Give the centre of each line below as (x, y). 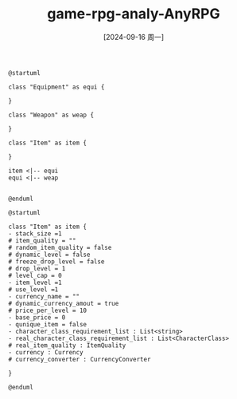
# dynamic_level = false (49, 255)
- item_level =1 (35, 282)
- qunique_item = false (48, 324)
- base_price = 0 (37, 317)
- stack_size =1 (35, 233)
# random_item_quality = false (60, 247)
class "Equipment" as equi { (56, 87)
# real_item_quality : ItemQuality (67, 345)
